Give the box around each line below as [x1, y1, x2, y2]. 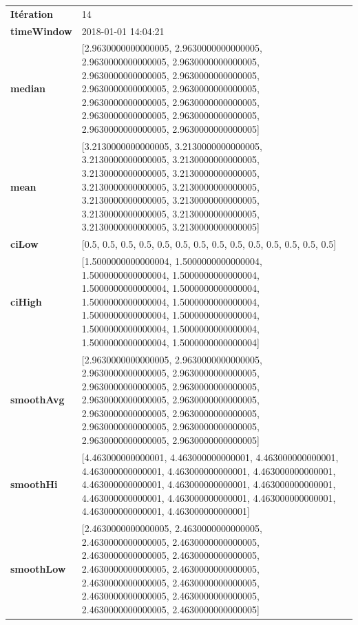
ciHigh [10, 294, 42, 308]
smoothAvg [10, 392, 65, 407]
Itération [10, 6, 53, 21]
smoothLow [10, 561, 66, 575]
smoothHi [10, 477, 58, 491]
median [10, 81, 45, 96]
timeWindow [10, 23, 72, 38]
